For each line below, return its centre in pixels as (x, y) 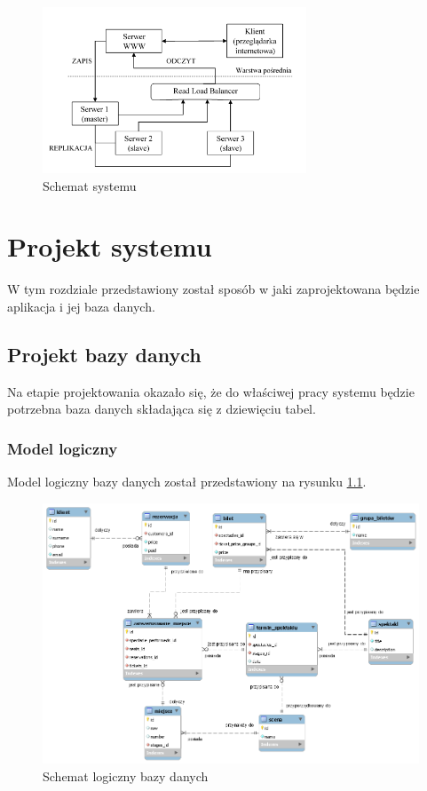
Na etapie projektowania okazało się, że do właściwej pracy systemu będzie (211, 391)
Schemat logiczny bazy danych (126, 775)
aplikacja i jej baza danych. (81, 306)
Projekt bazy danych (104, 354)
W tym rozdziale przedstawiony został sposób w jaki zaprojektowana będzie (213, 289)
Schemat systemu (90, 185)
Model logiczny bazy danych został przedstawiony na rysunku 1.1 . (187, 482)
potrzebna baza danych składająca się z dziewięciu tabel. (162, 409)
